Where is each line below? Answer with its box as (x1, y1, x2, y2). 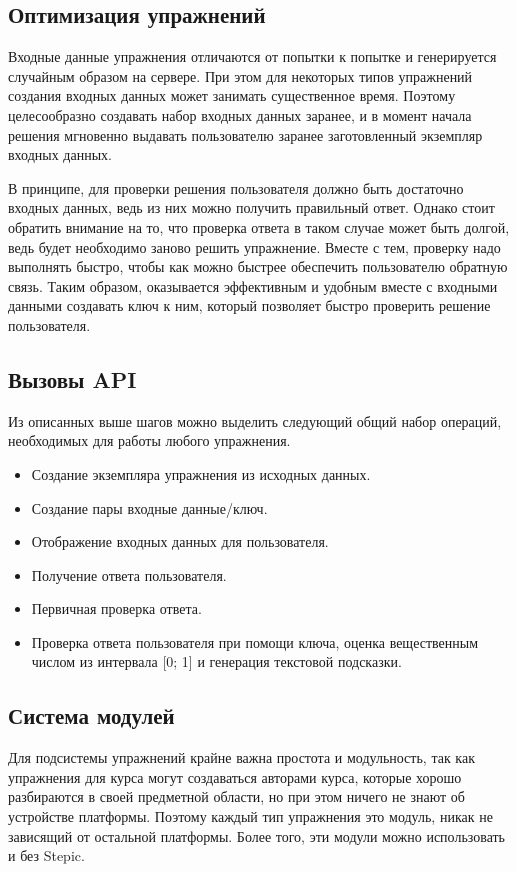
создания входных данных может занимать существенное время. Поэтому (8, 85, 456, 106)
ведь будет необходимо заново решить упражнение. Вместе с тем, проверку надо (8, 236, 501, 257)
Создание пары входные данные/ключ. (31, 497, 268, 518)
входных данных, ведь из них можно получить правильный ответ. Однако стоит (8, 197, 495, 218)
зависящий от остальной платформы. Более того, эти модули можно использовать (8, 825, 506, 846)
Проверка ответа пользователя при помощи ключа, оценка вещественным (31, 631, 479, 652)
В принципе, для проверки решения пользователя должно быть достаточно (8, 177, 464, 198)
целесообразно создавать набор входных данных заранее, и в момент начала (8, 104, 472, 125)
